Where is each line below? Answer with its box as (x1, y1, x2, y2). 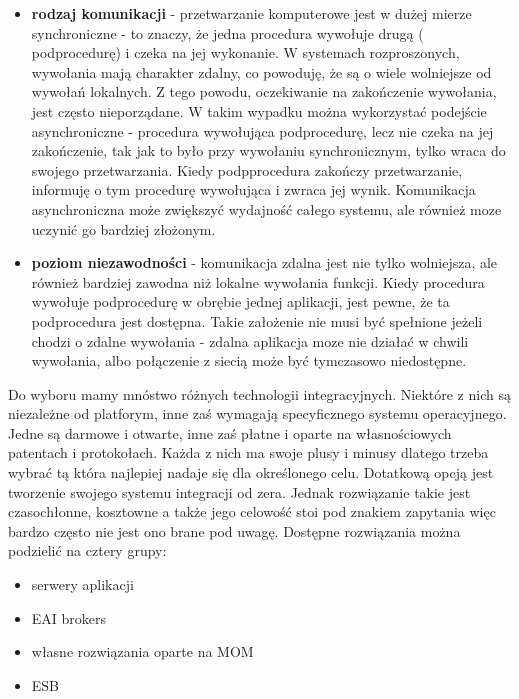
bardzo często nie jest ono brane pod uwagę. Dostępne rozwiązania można (8, 520, 461, 541)
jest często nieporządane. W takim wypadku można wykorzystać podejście (31, 100, 487, 121)
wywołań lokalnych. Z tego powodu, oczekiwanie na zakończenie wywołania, (31, 81, 497, 102)
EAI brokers (31, 607, 107, 628)
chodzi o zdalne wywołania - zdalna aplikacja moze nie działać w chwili (31, 330, 469, 351)
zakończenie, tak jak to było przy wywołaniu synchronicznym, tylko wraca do (31, 140, 506, 161)
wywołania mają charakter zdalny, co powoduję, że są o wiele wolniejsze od (31, 61, 492, 82)
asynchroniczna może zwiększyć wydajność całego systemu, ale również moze (31, 198, 502, 219)
